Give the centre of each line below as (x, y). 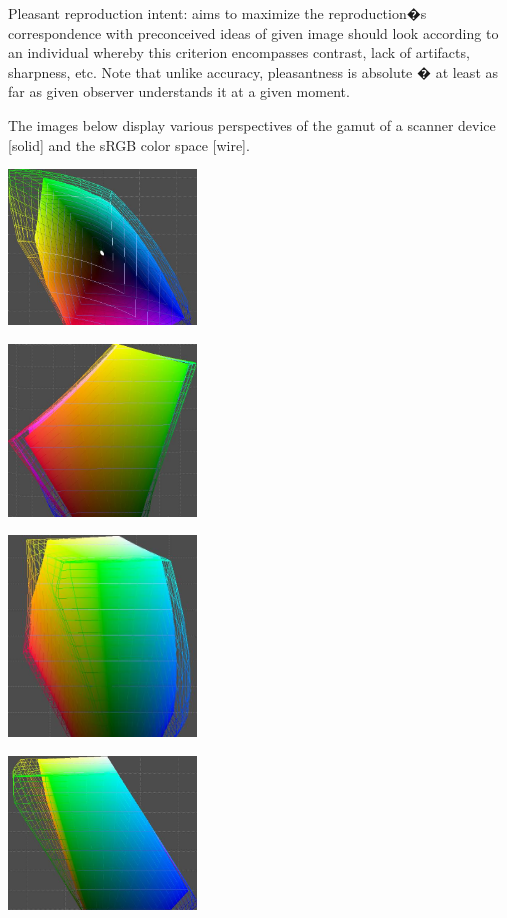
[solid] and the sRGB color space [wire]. (129, 144)
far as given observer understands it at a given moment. (179, 91)
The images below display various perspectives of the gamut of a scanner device (252, 124)
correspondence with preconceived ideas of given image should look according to (253, 32)
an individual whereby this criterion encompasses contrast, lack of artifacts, (239, 52)
